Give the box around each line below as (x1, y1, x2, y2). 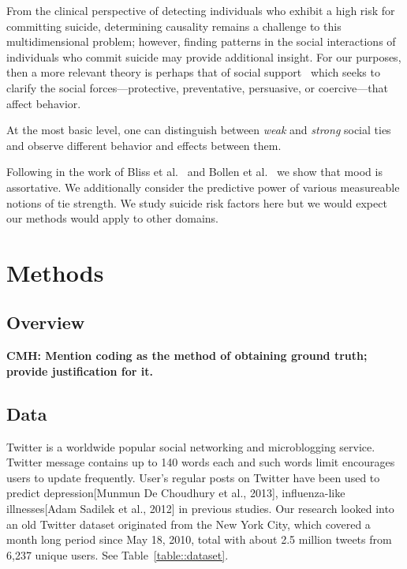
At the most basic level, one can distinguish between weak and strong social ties (6, 122, 391, 138)
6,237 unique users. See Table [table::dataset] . (6, 546, 229, 563)
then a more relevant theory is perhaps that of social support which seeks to (6, 64, 380, 80)
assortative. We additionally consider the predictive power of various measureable (6, 178, 400, 195)
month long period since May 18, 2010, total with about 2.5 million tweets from (6, 531, 392, 548)
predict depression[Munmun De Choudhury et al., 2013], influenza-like (6, 485, 345, 501)
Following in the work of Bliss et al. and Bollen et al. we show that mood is (6, 163, 383, 180)
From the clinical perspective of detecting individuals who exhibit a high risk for (6, 2, 395, 18)
